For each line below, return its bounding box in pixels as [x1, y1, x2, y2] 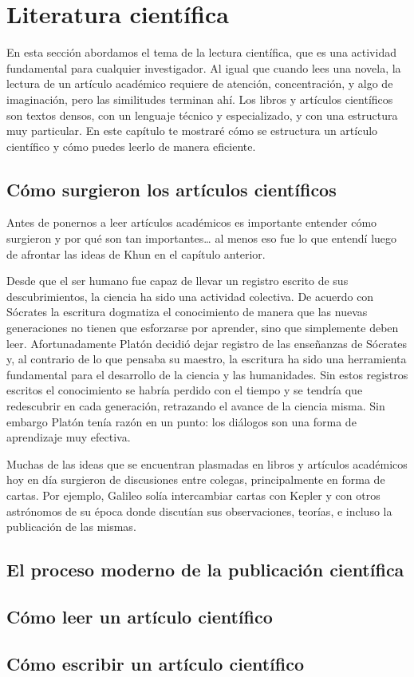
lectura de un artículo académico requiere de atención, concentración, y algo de [6, 75, 393, 92]
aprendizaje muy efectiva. [6, 429, 131, 445]
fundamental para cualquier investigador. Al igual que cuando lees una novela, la [6, 59, 401, 76]
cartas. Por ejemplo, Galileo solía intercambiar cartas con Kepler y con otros [6, 486, 380, 503]
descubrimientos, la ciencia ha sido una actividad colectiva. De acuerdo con [6, 287, 374, 304]
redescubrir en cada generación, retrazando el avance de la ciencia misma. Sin [6, 398, 385, 414]
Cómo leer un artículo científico [6, 604, 273, 628]
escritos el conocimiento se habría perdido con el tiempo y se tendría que [6, 382, 363, 398]
